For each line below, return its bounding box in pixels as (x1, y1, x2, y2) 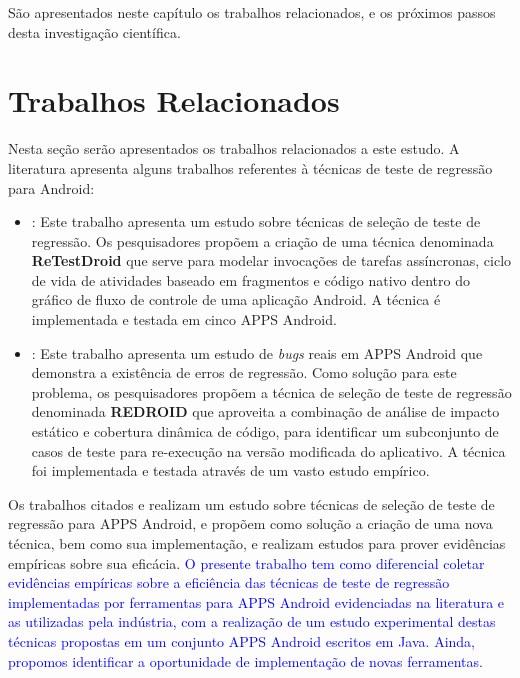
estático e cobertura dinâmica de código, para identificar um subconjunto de (31, 421, 499, 442)
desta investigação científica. (8, 21, 181, 42)
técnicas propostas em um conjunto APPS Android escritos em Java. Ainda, (8, 630, 475, 651)
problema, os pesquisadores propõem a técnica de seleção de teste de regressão (31, 381, 512, 402)
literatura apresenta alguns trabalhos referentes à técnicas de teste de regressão (8, 157, 493, 178)
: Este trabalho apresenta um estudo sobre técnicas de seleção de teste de (31, 211, 481, 232)
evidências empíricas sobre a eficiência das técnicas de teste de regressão (8, 572, 450, 593)
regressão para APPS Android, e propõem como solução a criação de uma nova (8, 513, 493, 534)
